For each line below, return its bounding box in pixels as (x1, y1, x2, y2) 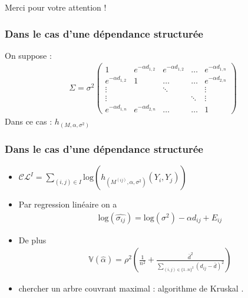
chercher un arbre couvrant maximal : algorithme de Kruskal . (18, 282, 244, 294)
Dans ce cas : (5, 115, 52, 128)
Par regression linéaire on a (18, 198, 117, 210)
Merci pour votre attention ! (5, 1, 107, 13)
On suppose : (5, 49, 52, 61)
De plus (18, 233, 47, 246)
